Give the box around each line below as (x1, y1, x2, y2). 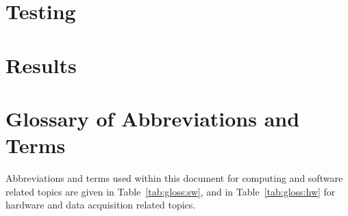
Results (5, 51, 77, 79)
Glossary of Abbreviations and (5, 104, 300, 132)
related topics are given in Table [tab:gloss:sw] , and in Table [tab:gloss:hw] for (5, 184, 336, 198)
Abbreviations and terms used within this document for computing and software (5, 171, 343, 185)
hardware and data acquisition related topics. (5, 198, 196, 212)
